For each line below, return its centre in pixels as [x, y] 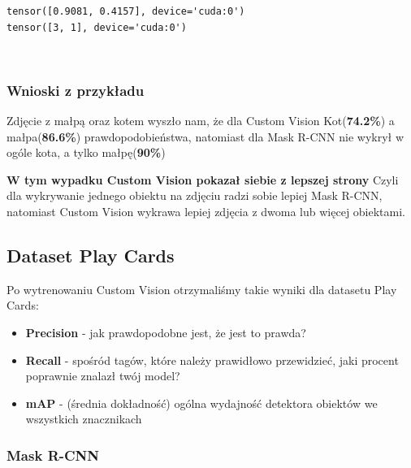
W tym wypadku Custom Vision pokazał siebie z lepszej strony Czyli [203, 179]
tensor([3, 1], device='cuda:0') [97, 27]
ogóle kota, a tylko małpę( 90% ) [86, 152]
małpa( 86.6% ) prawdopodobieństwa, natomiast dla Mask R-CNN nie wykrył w [205, 136]
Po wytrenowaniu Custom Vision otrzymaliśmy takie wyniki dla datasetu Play [202, 289]
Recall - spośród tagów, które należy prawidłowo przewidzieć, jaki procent [212, 360]
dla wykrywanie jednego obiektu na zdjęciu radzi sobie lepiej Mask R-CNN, [195, 195]
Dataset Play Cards [91, 255]
